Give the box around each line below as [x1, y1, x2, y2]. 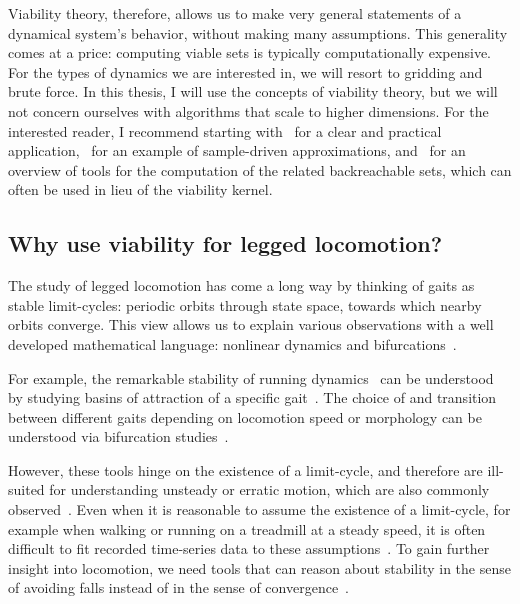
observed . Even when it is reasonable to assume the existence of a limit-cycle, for [8, 499, 511, 520]
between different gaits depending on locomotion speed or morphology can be [8, 406, 482, 427]
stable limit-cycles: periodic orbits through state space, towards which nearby [8, 294, 482, 315]
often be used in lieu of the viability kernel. [8, 179, 273, 200]
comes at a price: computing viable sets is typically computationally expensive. [8, 42, 492, 63]
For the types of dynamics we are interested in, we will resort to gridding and [8, 61, 483, 82]
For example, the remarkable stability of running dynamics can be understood [8, 367, 494, 388]
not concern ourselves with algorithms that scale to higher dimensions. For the [8, 100, 489, 121]
